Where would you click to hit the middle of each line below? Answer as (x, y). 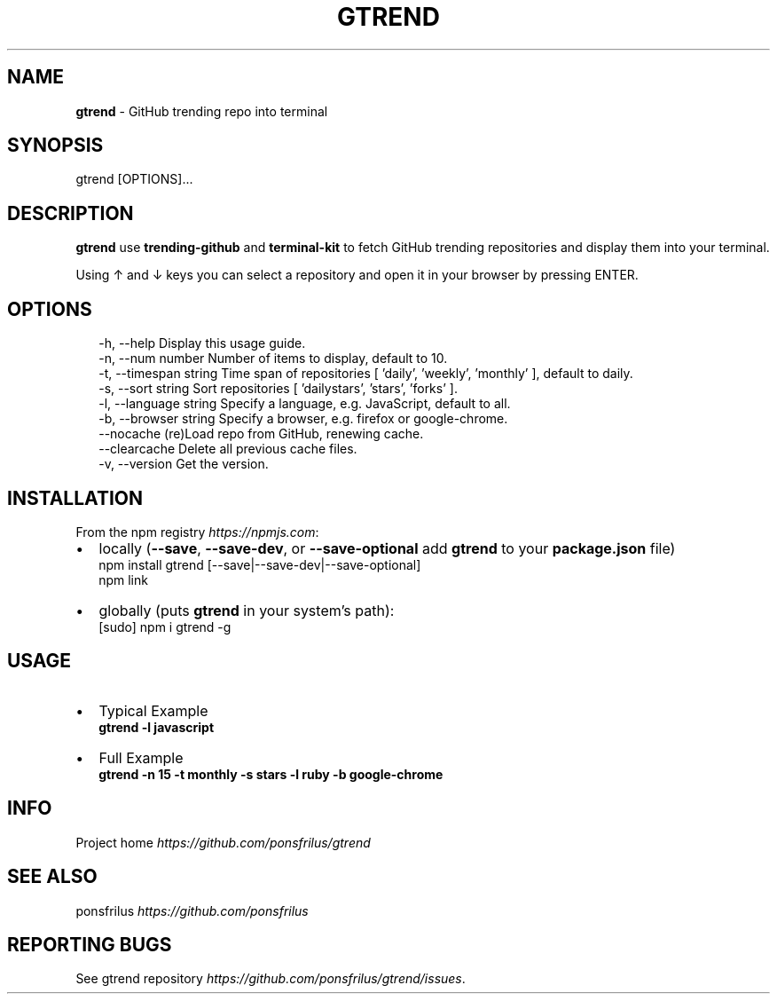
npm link (123, 579)
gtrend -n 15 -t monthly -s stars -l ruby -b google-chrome (271, 774)
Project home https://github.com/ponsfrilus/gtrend (223, 842)
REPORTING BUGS (90, 944)
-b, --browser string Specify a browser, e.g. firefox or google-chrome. (303, 419)
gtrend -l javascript (157, 727)
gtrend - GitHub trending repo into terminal (202, 111)
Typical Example (153, 710)
